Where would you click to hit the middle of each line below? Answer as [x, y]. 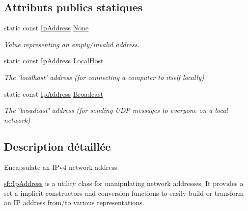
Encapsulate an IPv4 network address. [62, 167]
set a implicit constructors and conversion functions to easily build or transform [124, 193]
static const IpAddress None [46, 28]
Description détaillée [57, 146]
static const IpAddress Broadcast [54, 93]
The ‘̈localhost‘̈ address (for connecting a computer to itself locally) [104, 77]
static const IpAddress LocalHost [54, 61]
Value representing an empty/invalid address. [72, 44]
